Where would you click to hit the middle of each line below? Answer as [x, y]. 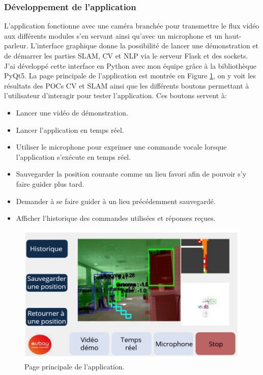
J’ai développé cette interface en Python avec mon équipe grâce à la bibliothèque [130, 65]
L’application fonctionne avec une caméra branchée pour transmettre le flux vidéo [132, 26]
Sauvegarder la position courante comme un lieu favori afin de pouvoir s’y [131, 174]
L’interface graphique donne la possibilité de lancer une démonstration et [145, 46]
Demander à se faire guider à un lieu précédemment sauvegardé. [116, 201]
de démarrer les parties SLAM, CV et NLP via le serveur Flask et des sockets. [126, 55]
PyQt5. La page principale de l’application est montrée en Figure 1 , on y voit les [130, 76]
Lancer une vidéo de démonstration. [72, 112]
